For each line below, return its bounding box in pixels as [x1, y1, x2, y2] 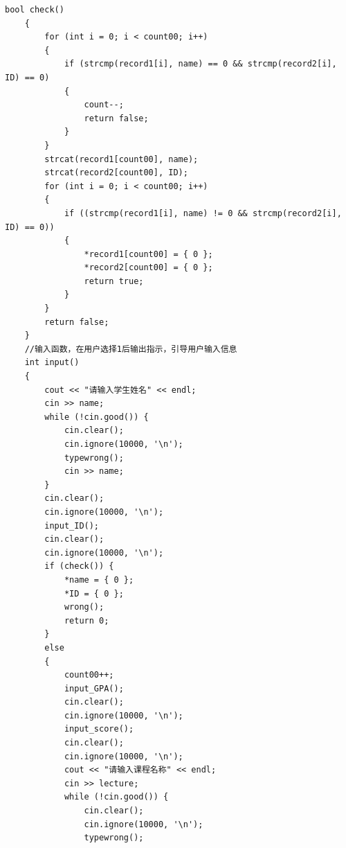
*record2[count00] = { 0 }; [84, 263, 213, 273]
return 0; [64, 615, 109, 626]
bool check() [5, 5, 64, 15]
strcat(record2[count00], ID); [44, 168, 188, 178]
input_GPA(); [64, 683, 124, 694]
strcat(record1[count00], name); [44, 154, 199, 164]
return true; [84, 276, 144, 286]
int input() [24, 357, 80, 368]
